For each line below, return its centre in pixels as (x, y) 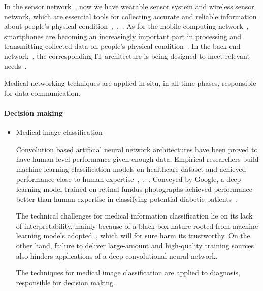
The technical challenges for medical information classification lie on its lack (134, 216)
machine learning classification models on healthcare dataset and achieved (131, 169)
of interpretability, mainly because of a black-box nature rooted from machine (137, 225)
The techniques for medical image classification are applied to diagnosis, (128, 272)
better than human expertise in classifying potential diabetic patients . (127, 198)
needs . (15, 66)
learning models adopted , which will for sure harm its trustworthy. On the (133, 235)
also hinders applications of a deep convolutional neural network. (117, 255)
